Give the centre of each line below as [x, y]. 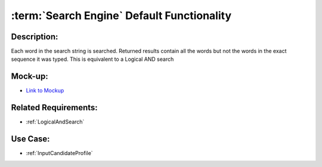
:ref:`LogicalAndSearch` [55, 122]
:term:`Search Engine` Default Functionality [121, 16]
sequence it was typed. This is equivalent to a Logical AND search [92, 59]
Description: [35, 37]
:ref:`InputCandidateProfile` [59, 153]
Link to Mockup [45, 91]
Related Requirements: [54, 108]
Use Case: [30, 139]
